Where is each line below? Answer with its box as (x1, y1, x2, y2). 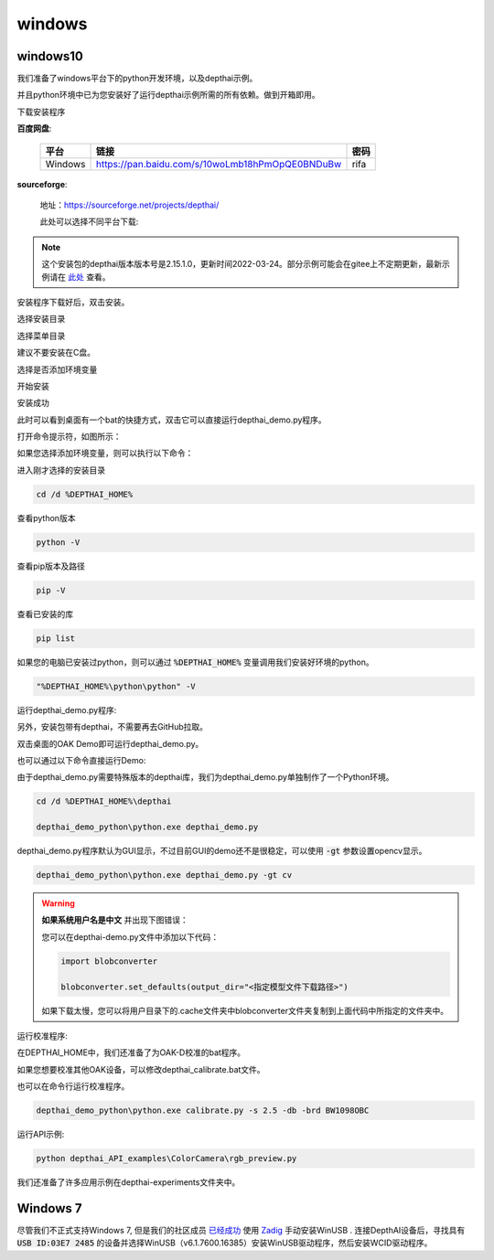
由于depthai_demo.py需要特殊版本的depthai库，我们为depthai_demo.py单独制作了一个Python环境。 (16, 772, 394, 783)
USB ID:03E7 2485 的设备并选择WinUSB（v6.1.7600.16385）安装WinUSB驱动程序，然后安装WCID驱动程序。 (16, 1237, 433, 1248)
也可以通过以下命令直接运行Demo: (16, 754, 146, 765)
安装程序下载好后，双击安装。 (16, 296, 130, 307)
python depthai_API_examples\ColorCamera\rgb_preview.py (36, 1153, 297, 1164)
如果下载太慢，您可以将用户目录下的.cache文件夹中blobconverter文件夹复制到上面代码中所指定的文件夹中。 (41, 1005, 448, 1016)
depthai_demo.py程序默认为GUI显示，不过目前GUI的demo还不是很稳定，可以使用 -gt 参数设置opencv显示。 (16, 846, 427, 857)
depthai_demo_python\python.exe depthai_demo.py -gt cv (36, 870, 293, 881)
